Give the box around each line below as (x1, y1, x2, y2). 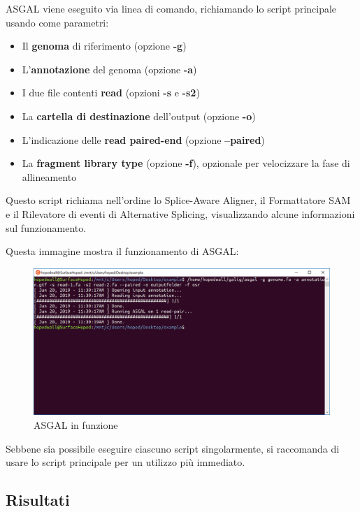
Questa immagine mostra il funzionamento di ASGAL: (6, 244, 239, 258)
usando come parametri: (6, 15, 109, 29)
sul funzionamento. (6, 220, 87, 235)
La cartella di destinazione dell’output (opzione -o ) (22, 108, 256, 123)
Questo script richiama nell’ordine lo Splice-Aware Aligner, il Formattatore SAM (6, 193, 351, 207)
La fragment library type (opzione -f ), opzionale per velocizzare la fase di (22, 156, 350, 170)
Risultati (6, 489, 70, 511)
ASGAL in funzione (34, 418, 118, 432)
